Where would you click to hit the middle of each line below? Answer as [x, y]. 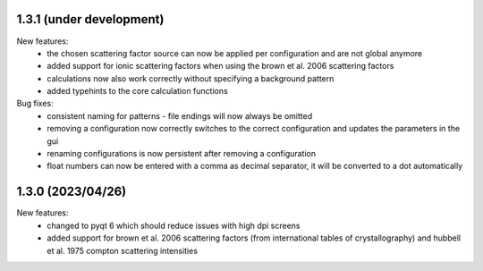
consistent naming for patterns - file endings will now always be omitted [180, 115]
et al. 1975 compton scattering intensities [123, 250]
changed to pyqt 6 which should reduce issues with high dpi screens [174, 225]
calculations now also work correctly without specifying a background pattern [191, 78]
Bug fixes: [35, 104]
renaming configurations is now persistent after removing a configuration [182, 154]
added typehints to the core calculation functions [137, 91]
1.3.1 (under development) [90, 19]
